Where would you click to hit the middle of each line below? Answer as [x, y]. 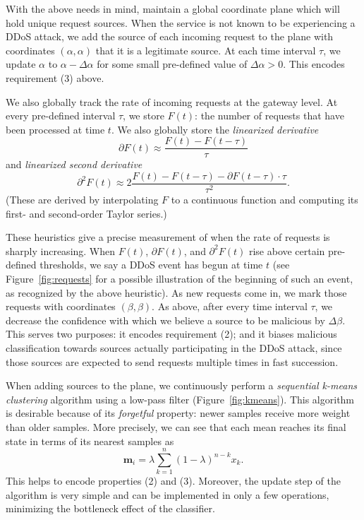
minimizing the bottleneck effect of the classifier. [110, 508]
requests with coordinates [61, 306]
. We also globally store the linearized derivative [215, 129]
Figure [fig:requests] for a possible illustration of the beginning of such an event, [180, 279]
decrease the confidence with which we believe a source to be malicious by [165, 320]
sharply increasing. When [61, 250]
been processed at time [55, 129]
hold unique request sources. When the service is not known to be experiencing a [181, 22]
